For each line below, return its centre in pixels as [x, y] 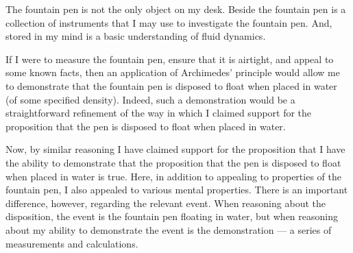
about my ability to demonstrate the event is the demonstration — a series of [169, 229]
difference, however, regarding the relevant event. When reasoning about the [166, 203]
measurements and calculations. [72, 243]
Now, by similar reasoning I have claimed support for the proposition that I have [175, 149]
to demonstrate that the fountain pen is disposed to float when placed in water [171, 85]
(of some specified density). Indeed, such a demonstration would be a [150, 99]
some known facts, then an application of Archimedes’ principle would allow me [173, 72]
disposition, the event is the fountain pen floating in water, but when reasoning [172, 216]
